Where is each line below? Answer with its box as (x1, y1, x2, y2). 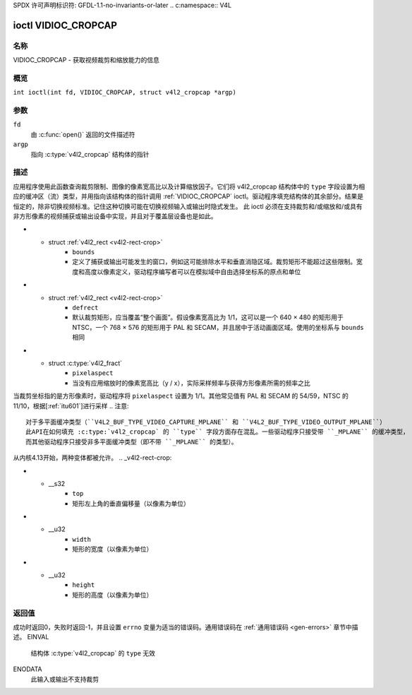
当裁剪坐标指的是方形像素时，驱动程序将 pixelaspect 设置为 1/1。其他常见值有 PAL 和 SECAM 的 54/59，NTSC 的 (13, 392, 349, 400)
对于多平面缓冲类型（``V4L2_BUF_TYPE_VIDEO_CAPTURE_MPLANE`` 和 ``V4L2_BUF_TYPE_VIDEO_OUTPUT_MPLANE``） (25, 417, 387, 426)
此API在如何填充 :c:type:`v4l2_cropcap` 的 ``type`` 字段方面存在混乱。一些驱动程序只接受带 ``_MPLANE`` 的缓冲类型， (25, 428, 409, 436)
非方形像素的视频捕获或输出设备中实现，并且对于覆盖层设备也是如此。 (13, 212, 217, 220)
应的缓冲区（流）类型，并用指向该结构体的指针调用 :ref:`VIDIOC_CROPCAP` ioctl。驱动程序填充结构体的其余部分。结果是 (13, 192, 364, 201)
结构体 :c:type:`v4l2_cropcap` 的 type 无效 (30, 648, 155, 657)
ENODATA (13, 665, 42, 674)
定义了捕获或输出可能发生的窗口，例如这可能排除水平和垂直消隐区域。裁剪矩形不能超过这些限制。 (72, 258, 356, 266)
